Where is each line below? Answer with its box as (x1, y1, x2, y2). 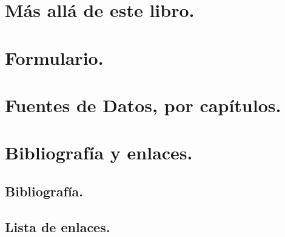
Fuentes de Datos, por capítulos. (5, 92, 281, 117)
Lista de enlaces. (5, 217, 110, 236)
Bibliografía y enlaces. (5, 140, 193, 165)
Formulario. (5, 45, 104, 70)
